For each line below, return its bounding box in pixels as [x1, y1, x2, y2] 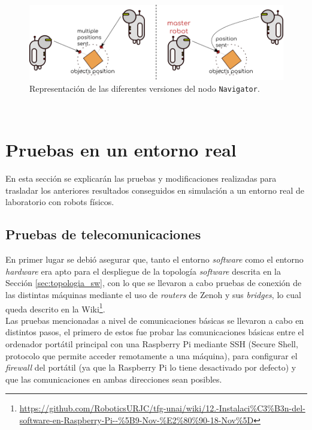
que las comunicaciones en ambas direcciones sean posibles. [5, 372, 222, 385]
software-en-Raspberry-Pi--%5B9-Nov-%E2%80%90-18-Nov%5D [19, 413, 254, 426]
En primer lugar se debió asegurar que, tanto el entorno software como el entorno [5, 253, 304, 266]
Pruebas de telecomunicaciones [5, 225, 201, 243]
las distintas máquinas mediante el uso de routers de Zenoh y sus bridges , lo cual [5, 288, 301, 300]
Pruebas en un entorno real [5, 137, 237, 162]
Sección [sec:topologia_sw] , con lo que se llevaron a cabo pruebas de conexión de [5, 276, 302, 289]
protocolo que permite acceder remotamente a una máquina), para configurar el [5, 349, 298, 362]
